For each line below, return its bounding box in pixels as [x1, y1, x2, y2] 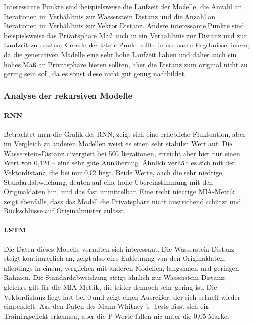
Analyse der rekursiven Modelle [4, 89, 133, 101]
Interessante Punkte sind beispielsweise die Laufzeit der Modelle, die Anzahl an [4, 1, 242, 11]
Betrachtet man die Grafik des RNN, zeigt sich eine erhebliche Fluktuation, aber [4, 129, 246, 139]
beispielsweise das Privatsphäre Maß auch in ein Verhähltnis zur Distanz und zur [4, 30, 247, 40]
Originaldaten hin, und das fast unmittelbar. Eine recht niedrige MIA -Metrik [4, 186, 235, 196]
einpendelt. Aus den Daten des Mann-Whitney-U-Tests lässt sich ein [4, 301, 209, 311]
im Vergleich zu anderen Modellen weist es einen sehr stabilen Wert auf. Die [4, 138, 232, 148]
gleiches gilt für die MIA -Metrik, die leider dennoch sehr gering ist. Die [4, 281, 217, 292]
